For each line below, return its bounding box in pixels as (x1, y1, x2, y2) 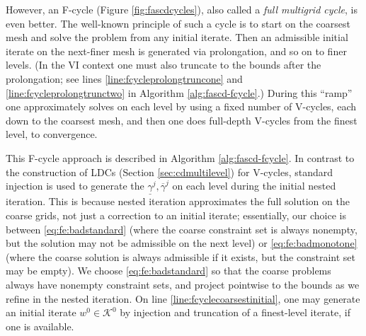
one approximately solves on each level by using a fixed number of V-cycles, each (6, 99, 356, 114)
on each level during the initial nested (172, 178, 336, 193)
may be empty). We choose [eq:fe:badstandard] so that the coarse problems (6, 263, 331, 278)
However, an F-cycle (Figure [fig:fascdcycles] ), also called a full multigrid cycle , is (6, 2, 358, 16)
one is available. (6, 318, 74, 333)
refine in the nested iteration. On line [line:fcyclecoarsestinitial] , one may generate (6, 291, 360, 306)
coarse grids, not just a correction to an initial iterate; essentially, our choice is (6, 207, 346, 222)
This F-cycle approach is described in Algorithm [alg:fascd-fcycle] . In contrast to (6, 150, 355, 165)
